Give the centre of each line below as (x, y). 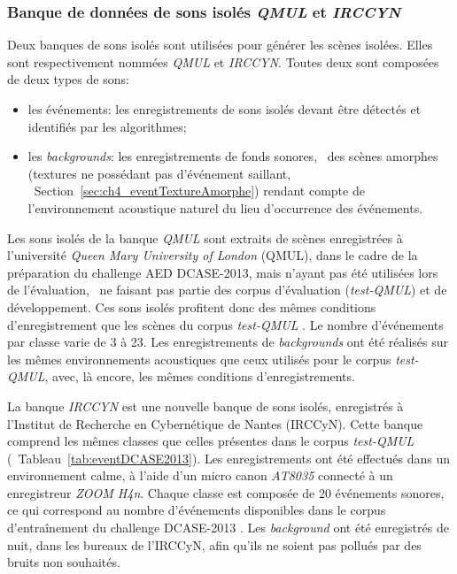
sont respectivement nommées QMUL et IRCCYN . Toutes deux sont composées (223, 61)
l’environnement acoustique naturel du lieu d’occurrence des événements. (225, 207)
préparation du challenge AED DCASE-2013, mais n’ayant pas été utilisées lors (223, 272)
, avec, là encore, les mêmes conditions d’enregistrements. (200, 376)
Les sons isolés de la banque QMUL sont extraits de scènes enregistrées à (205, 237)
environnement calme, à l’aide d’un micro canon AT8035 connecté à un (200, 475)
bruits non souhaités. (64, 562)
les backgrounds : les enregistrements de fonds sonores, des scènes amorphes (233, 156)
